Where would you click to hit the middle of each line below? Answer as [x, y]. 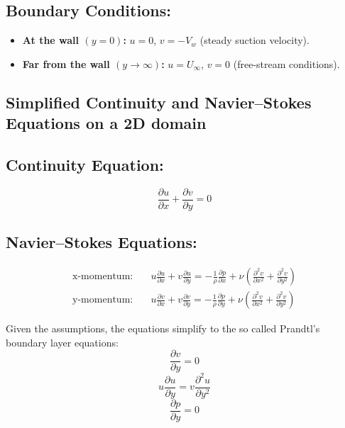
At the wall [51, 40]
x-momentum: [103, 277]
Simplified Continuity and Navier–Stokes [159, 102]
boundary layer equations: [62, 342]
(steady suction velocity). [254, 40]
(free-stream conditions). [286, 63]
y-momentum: [103, 300]
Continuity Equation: [85, 164]
